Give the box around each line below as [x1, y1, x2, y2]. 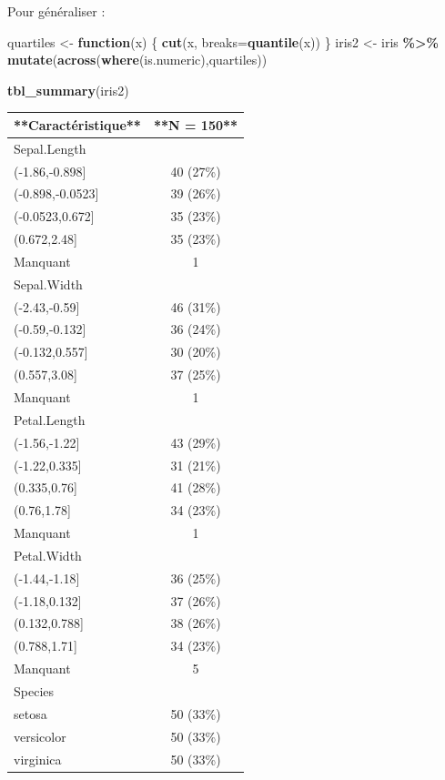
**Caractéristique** [14, 115, 141, 134]
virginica [14, 749, 62, 768]
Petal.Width [14, 545, 82, 564]
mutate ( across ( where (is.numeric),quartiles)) [7, 50, 268, 69]
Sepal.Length [14, 138, 86, 157]
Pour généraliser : [7, 2, 106, 20]
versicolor [14, 726, 66, 745]
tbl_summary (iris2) [7, 80, 129, 99]
